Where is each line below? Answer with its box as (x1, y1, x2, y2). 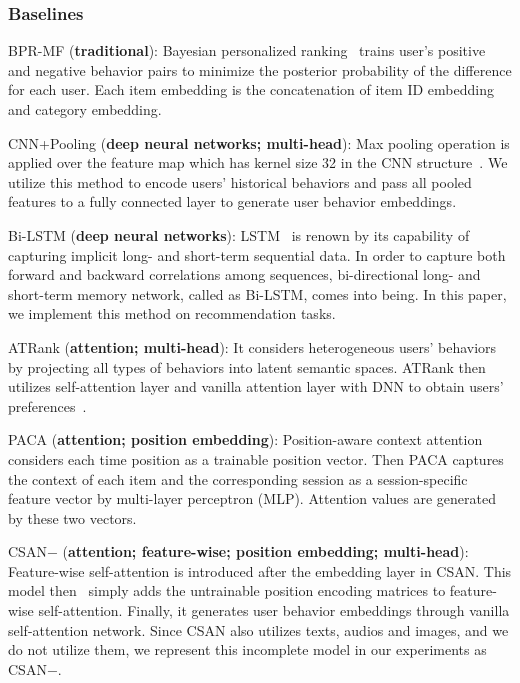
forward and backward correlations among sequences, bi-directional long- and (8, 264, 481, 285)
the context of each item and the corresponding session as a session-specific (8, 468, 468, 489)
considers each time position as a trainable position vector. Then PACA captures (8, 448, 504, 469)
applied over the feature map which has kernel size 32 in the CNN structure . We (8, 152, 508, 173)
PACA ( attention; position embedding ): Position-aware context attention (8, 429, 483, 450)
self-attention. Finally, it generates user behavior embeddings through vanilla (38, 600, 510, 621)
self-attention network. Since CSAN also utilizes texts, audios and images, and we (8, 619, 509, 640)
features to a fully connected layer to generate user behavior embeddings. (8, 191, 457, 212)
